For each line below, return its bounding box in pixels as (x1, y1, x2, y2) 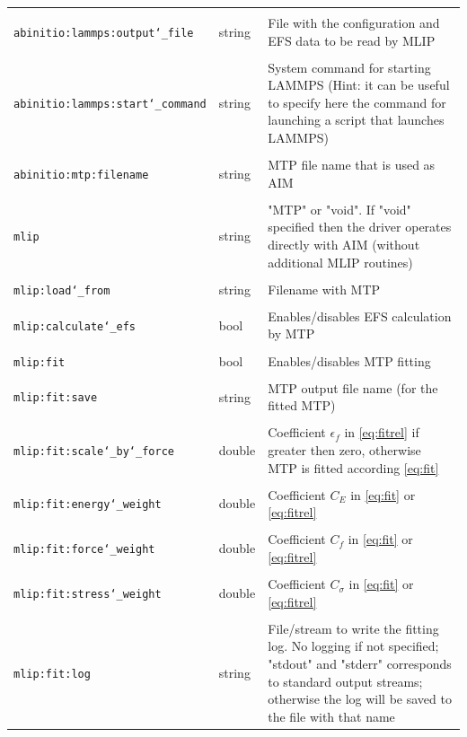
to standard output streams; (268, 671, 423, 690)
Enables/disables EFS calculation (268, 306, 452, 325)
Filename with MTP (268, 279, 381, 298)
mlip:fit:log (13, 667, 91, 680)
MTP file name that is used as (268, 155, 436, 174)
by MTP (268, 324, 315, 343)
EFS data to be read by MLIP (268, 31, 436, 49)
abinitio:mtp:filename (13, 168, 149, 181)
